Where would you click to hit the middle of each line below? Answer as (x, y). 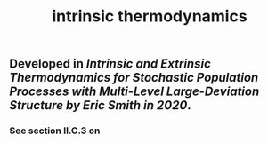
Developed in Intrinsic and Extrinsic (110, 64)
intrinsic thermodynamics (150, 16)
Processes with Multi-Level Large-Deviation (134, 92)
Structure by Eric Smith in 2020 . (100, 105)
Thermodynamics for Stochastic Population (134, 78)
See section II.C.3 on (55, 131)
